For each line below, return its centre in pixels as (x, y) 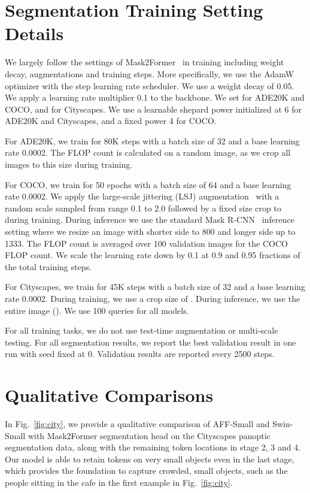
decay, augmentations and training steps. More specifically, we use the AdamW (150, 73)
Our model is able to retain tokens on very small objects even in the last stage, (150, 459)
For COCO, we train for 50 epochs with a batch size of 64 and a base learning (148, 184)
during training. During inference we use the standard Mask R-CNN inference (150, 220)
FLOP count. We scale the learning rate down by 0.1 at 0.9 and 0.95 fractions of (153, 255)
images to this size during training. (69, 164)
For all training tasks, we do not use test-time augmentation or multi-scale (142, 330)
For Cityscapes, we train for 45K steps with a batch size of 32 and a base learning (155, 287)
